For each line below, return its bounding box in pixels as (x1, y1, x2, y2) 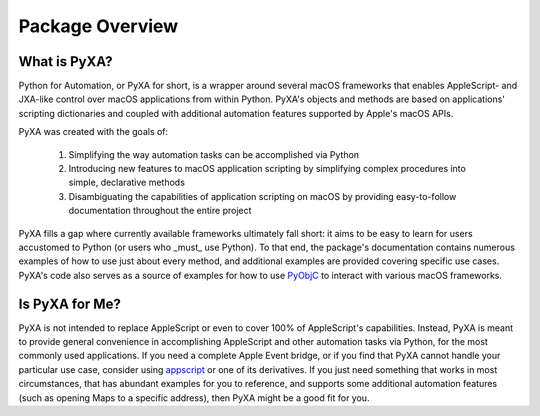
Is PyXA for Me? (18, 295, 122, 312)
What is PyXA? (18, 53, 114, 70)
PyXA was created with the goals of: (18, 126, 169, 138)
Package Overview (18, 15, 179, 37)
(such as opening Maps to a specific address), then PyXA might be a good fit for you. (18, 391, 370, 404)
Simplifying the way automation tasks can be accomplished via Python (68, 148, 360, 160)
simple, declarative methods (68, 176, 185, 189)
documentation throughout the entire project (68, 205, 252, 217)
